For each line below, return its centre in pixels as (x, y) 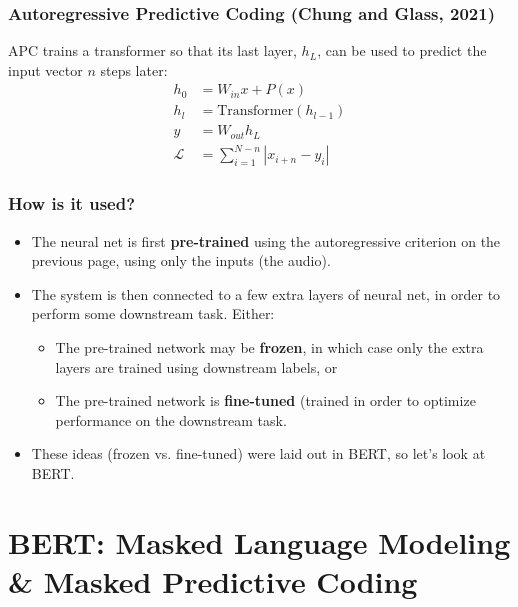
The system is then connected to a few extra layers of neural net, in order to (266, 293)
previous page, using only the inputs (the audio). (181, 260)
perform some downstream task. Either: (153, 313)
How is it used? (72, 203)
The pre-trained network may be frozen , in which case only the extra (269, 347)
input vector (45, 69)
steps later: (134, 69)
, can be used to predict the (402, 50)
